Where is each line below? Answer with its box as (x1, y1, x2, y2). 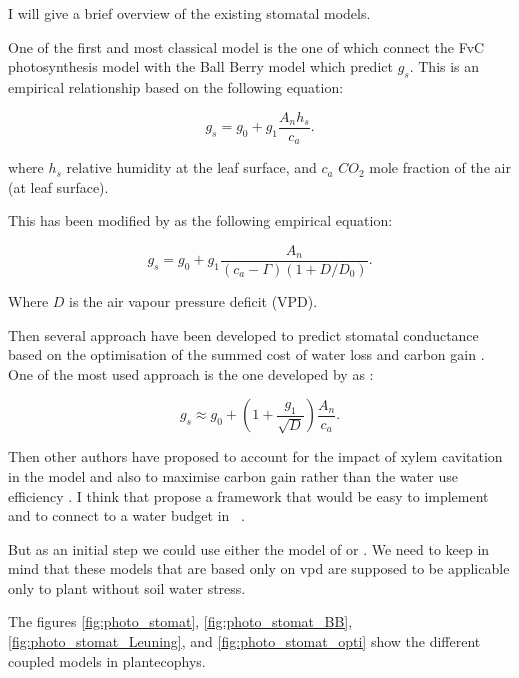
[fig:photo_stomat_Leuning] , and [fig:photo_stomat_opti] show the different (8, 631, 481, 652)
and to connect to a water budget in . (8, 505, 245, 526)
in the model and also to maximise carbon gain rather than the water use (8, 465, 458, 486)
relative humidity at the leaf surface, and (66, 157, 317, 178)
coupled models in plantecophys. (8, 650, 206, 671)
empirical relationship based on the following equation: (8, 76, 344, 97)
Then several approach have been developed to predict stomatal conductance (8, 324, 479, 345)
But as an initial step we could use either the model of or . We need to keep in (8, 538, 490, 559)
